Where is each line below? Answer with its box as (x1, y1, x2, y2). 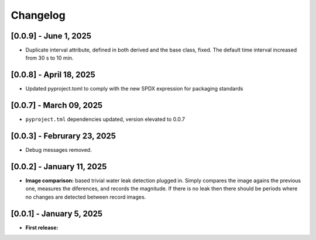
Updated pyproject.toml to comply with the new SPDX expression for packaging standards (25, 85, 243, 92)
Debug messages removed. (25, 147, 92, 154)
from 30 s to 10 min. (25, 54, 74, 61)
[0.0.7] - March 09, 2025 (11, 100, 103, 110)
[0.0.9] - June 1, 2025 (11, 31, 92, 41)
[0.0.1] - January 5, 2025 (11, 208, 103, 218)
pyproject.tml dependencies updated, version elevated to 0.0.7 (25, 116, 186, 123)
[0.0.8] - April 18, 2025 (11, 70, 96, 80)
